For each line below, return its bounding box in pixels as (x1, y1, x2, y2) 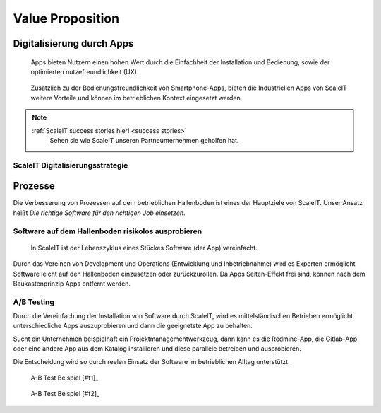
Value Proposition (13, 11, 120, 26)
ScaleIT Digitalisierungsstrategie (13, 160, 128, 170)
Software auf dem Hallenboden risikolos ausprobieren (13, 226, 202, 236)
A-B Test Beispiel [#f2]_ (30, 390, 100, 398)
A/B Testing (13, 297, 54, 307)
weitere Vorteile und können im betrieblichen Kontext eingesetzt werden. (30, 93, 243, 102)
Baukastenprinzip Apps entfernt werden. (13, 279, 131, 288)
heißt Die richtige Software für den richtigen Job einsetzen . (13, 209, 186, 217)
